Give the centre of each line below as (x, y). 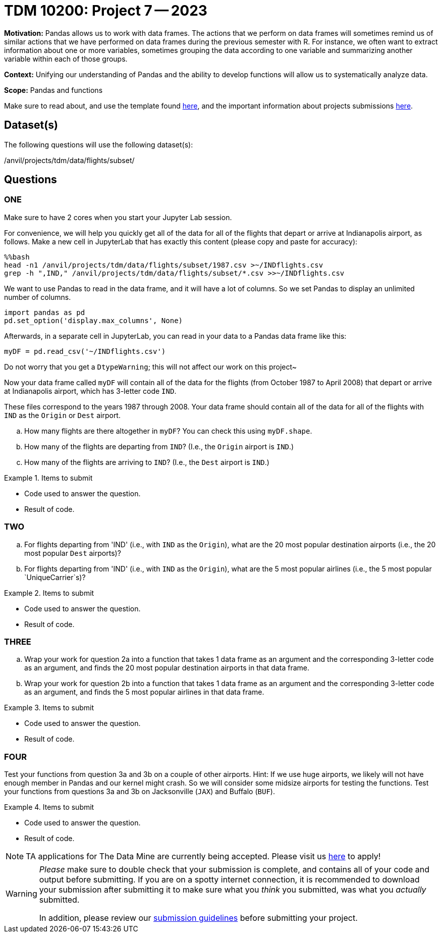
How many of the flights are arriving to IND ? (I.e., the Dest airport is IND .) (147, 462)
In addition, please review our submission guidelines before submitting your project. (198, 918)
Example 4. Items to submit (49, 807)
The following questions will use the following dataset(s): (99, 144)
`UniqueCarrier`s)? (55, 577)
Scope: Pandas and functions (53, 90)
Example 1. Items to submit (48, 478)
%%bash (17, 257)
